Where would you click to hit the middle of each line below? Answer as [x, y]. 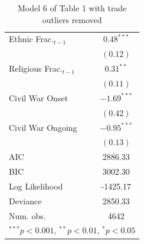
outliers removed [72, 19]
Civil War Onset [39, 97]
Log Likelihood [36, 186]
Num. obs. [27, 215]
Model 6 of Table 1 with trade [72, 8]
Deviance [25, 200]
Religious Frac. [36, 68]
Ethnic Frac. [31, 39]
